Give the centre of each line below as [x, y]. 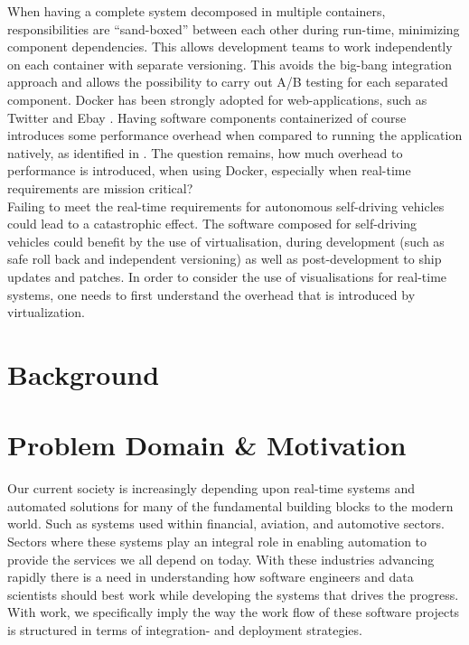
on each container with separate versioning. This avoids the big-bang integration [230, 64]
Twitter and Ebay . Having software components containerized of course [207, 117]
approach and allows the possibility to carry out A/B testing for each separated [228, 82]
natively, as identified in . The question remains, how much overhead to [205, 152]
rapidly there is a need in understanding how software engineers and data [211, 577]
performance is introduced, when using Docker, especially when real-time [209, 170]
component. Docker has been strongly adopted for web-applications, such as [217, 99]
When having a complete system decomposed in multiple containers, [197, 11]
